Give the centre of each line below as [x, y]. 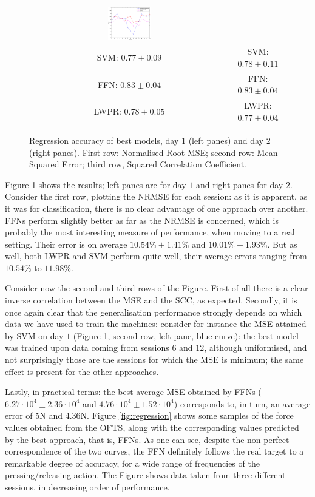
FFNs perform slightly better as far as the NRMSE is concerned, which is [142, 220]
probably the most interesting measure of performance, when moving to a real [150, 232]
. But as [282, 244]
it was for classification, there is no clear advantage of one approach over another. [157, 208]
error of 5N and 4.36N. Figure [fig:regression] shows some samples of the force [149, 415]
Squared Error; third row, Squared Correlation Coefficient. [138, 164]
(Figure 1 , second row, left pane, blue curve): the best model [186, 335]
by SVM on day [34, 335]
